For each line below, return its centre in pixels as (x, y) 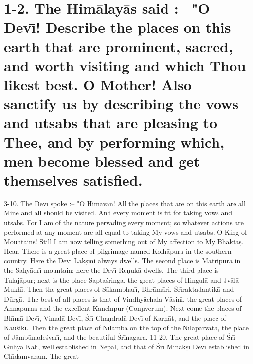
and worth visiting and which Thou (125, 65)
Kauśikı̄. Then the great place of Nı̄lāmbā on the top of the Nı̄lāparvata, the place (126, 327)
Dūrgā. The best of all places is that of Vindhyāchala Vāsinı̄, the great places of (123, 298)
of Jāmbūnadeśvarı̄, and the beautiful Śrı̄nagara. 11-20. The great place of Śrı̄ (119, 337)
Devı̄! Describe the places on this (117, 27)
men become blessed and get (102, 161)
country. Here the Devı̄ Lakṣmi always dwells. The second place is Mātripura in (122, 260)
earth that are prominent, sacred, (118, 46)
